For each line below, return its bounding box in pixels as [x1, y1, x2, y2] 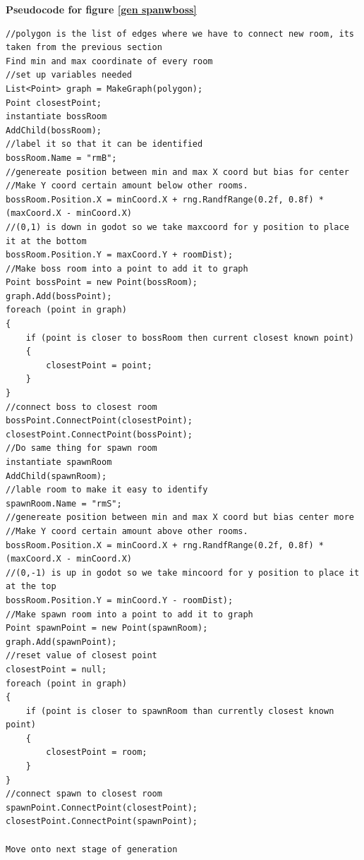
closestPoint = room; [46, 747, 147, 758]
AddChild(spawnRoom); [6, 471, 107, 481]
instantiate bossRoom [6, 111, 107, 122]
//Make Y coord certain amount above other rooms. [6, 526, 248, 536]
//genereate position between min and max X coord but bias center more [6, 512, 354, 523]
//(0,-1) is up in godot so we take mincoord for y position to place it [6, 567, 360, 578]
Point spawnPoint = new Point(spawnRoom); [6, 623, 208, 634]
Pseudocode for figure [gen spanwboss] [6, 2, 197, 16]
